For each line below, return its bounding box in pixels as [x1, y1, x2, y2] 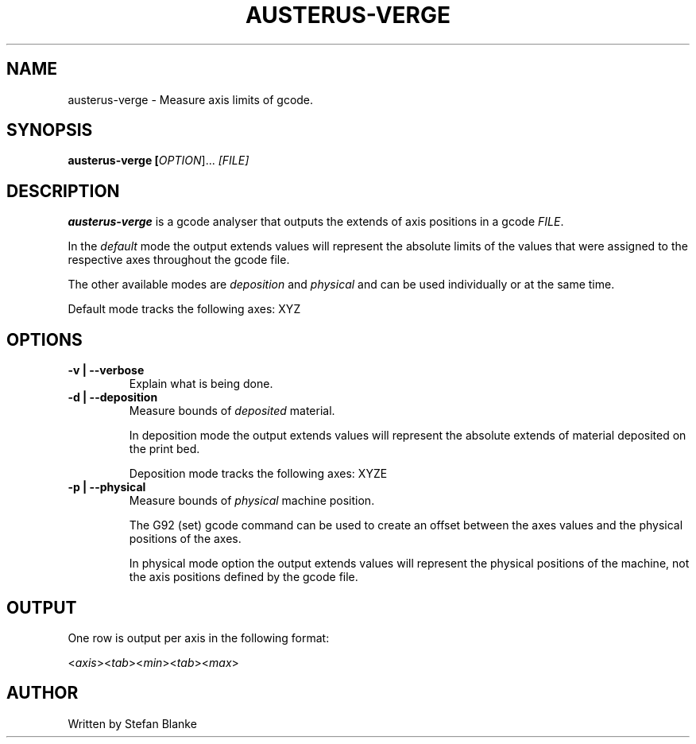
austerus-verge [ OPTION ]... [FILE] [68, 153, 249, 168]
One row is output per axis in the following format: [68, 630, 330, 645]
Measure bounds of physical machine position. [129, 494, 375, 508]
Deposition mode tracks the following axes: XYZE [129, 467, 388, 481]
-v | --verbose [68, 363, 145, 378]
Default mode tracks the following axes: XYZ [68, 302, 301, 316]
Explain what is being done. [129, 377, 273, 391]
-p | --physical [68, 480, 146, 494]
